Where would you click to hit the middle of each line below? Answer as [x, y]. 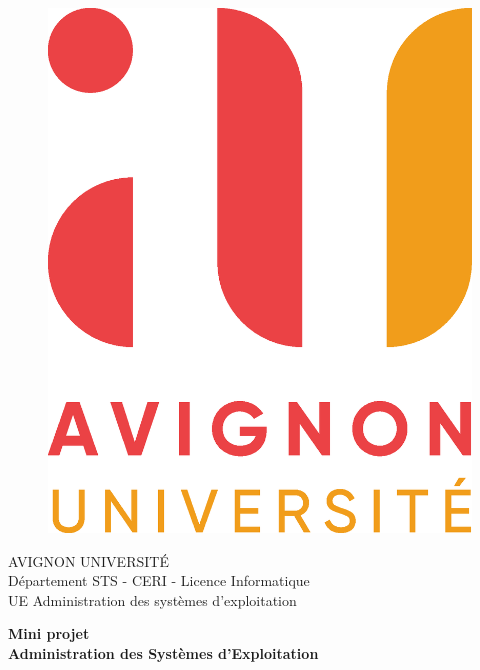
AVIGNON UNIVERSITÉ [88, 560]
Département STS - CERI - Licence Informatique [159, 580]
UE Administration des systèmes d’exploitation [152, 599]
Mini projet [49, 633]
